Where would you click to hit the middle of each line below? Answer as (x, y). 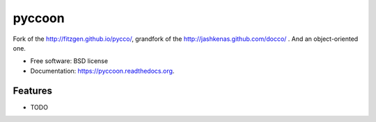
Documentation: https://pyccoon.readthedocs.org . (102, 71)
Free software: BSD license (69, 61)
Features (32, 90)
